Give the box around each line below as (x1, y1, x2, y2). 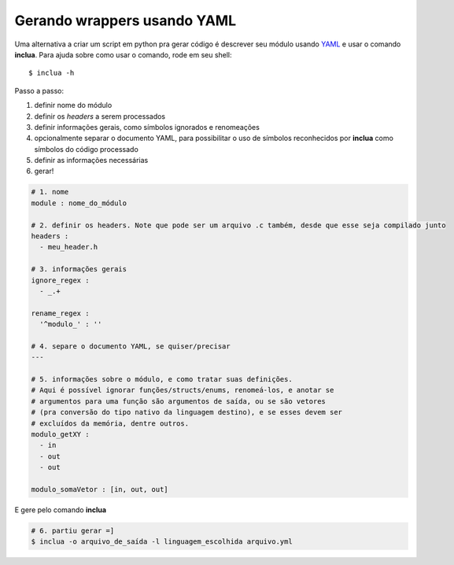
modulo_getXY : (31, 430, 90, 439)
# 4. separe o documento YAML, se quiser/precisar (31, 342, 231, 350)
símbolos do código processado (34, 144, 139, 153)
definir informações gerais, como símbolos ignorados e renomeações (34, 122, 260, 131)
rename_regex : (31, 308, 90, 318)
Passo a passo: (14, 86, 65, 95)
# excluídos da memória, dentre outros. (31, 419, 189, 428)
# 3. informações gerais (31, 264, 127, 274)
